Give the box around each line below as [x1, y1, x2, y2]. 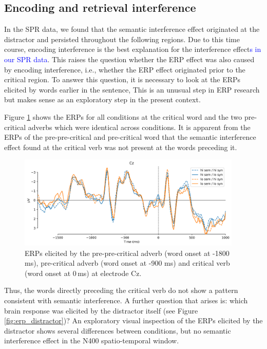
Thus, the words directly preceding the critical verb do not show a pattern [4, 285, 238, 296]
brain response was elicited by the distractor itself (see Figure [4, 305, 198, 316]
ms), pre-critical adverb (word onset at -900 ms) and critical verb [25, 258, 230, 268]
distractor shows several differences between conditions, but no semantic [4, 325, 231, 336]
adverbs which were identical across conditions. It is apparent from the [28, 121, 251, 132]
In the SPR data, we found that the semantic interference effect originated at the [4, 24, 260, 34]
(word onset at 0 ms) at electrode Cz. [25, 267, 142, 278]
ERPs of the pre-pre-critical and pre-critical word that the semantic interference [4, 132, 256, 142]
